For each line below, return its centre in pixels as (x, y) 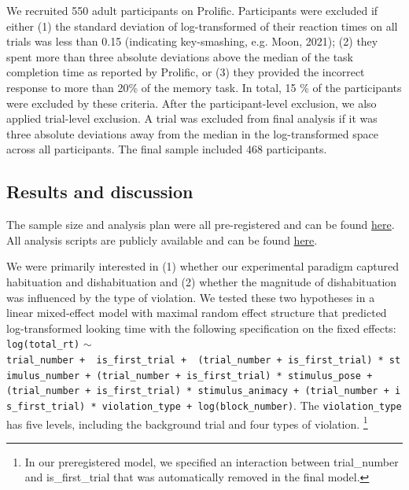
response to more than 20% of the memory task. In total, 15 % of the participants (204, 87)
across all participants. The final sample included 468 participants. (167, 149)
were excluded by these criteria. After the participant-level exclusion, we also (192, 103)
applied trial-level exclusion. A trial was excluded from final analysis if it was (192, 118)
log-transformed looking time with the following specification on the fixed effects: (201, 328)
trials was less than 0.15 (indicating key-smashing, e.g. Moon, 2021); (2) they (192, 41)
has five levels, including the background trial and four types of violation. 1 (187, 422)
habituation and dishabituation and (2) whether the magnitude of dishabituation (202, 281)
